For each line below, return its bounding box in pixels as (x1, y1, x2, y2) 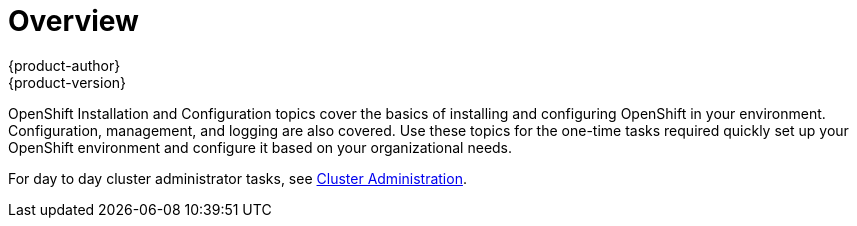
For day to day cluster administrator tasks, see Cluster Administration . (8, 169, 467, 187)
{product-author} (8, 56, 121, 74)
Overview (8, 4, 139, 38)
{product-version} (8, 73, 127, 91)
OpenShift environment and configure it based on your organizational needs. (8, 138, 513, 156)
